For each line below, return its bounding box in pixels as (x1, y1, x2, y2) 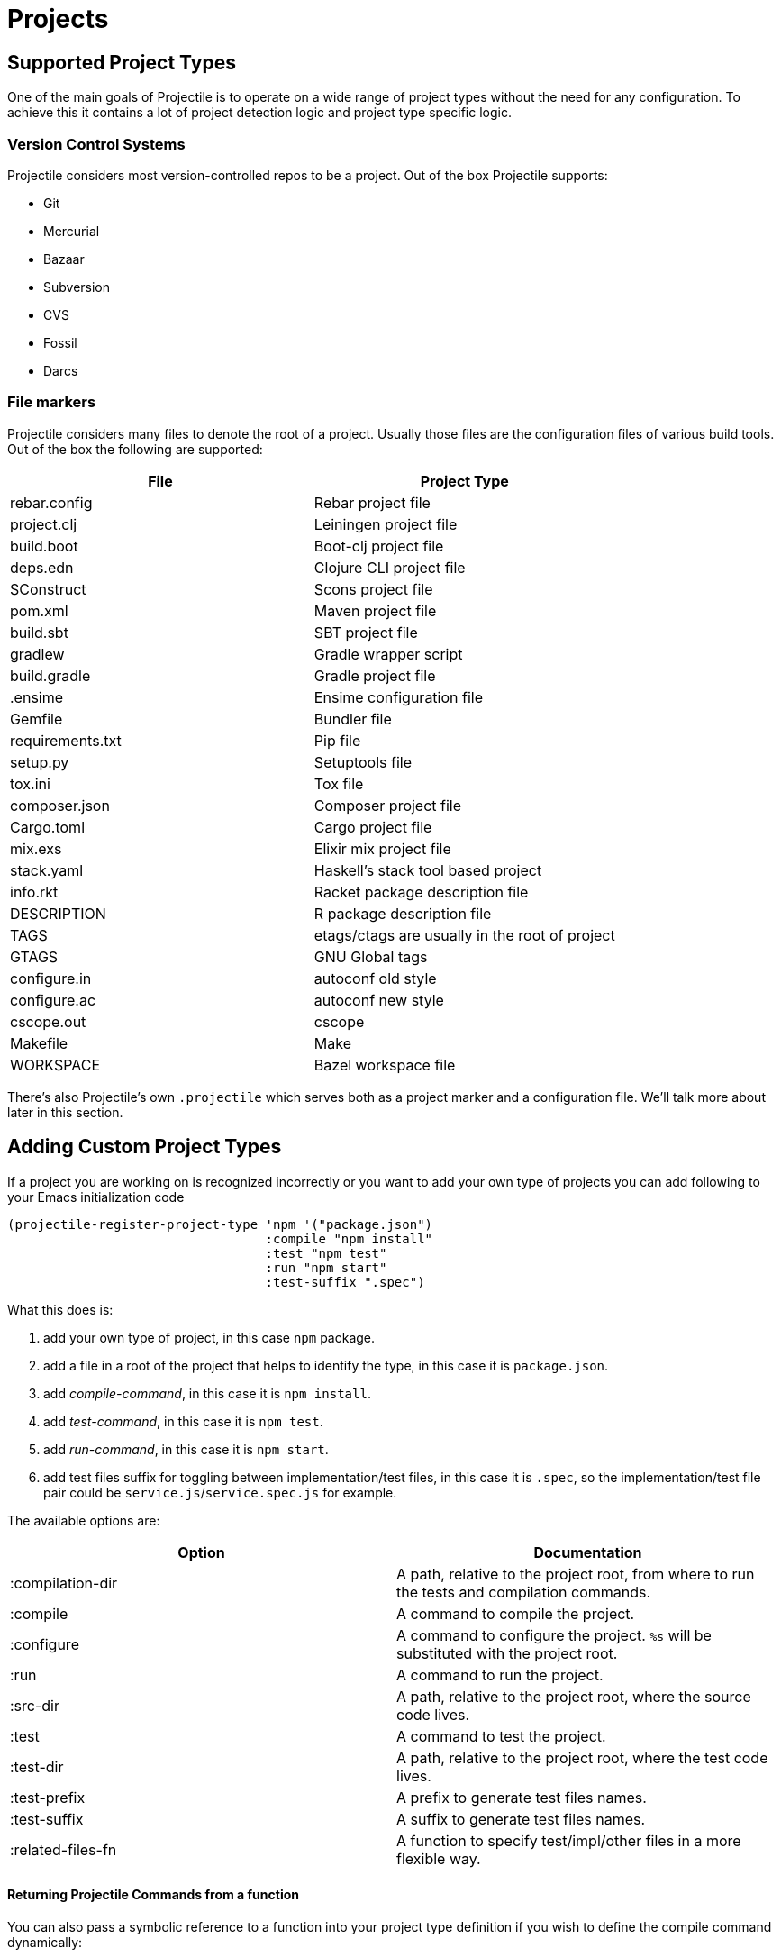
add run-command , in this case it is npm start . (43, 1441, 329, 1457)
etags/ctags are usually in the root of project (313, 925, 615, 944)
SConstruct (10, 579, 86, 598)
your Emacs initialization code (7, 1188, 185, 1205)
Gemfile (10, 709, 63, 728)
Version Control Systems (7, 134, 186, 153)
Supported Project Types (7, 50, 236, 74)
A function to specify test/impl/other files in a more (396, 1831, 741, 1850)
